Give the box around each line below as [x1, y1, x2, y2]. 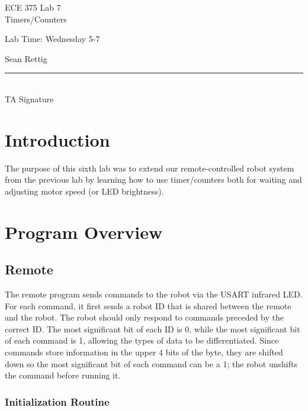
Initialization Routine [5, 394, 110, 409]
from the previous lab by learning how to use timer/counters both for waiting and [5, 173, 302, 186]
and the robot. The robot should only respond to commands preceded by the [5, 311, 284, 323]
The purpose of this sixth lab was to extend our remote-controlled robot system [5, 161, 294, 174]
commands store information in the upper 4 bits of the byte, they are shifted [5, 346, 283, 358]
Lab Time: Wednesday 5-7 [5, 33, 100, 45]
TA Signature [5, 92, 54, 105]
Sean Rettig [5, 52, 47, 64]
